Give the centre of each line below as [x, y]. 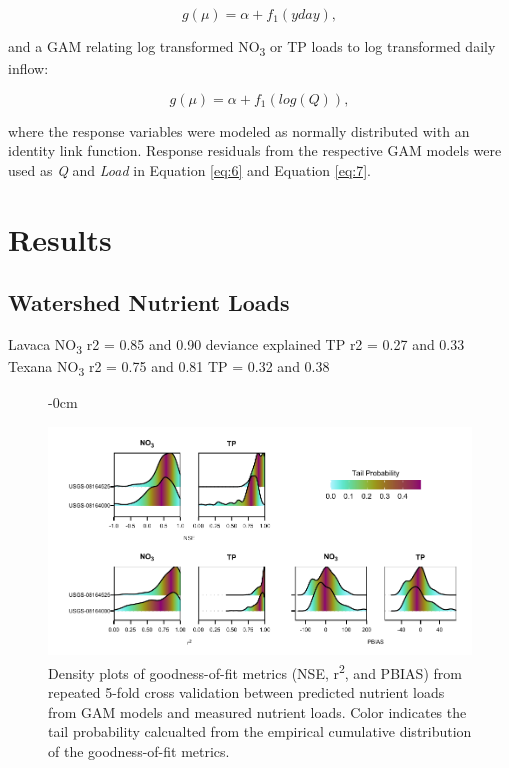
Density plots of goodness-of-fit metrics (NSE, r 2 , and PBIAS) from [255, 671]
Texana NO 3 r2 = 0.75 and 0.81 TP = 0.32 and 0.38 [169, 367]
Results [60, 238]
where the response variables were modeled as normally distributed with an [239, 130]
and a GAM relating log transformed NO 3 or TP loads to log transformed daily [252, 47]
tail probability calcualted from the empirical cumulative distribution [260, 731]
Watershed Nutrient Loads [149, 302]
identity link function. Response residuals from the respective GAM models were [255, 150]
